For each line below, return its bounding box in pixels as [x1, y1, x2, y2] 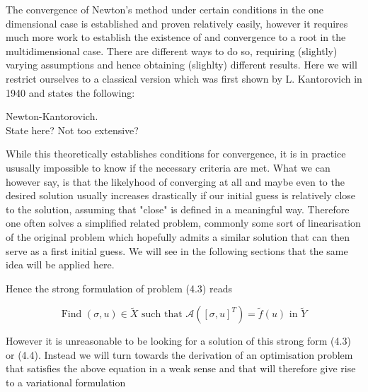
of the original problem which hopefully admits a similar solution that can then [6, 229, 350, 244]
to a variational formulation [6, 375, 126, 390]
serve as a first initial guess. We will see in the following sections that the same [6, 243, 348, 258]
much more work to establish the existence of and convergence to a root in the [6, 30, 346, 44]
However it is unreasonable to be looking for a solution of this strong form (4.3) [6, 333, 351, 348]
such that [142, 309, 183, 320]
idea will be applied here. [6, 257, 115, 272]
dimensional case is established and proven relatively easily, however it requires [6, 16, 348, 30]
